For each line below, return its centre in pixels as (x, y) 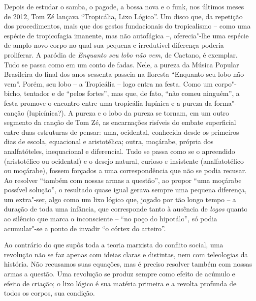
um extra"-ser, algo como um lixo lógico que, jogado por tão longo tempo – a (120, 199)
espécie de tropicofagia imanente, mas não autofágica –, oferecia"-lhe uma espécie (127, 35)
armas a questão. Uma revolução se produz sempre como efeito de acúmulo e (120, 274)
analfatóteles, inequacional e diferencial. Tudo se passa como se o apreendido (120, 151)
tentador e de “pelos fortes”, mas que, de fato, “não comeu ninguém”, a (132, 93)
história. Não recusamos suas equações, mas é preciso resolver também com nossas (128, 264)
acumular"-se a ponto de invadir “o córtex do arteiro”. (85, 228)
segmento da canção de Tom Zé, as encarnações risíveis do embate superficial (120, 122)
